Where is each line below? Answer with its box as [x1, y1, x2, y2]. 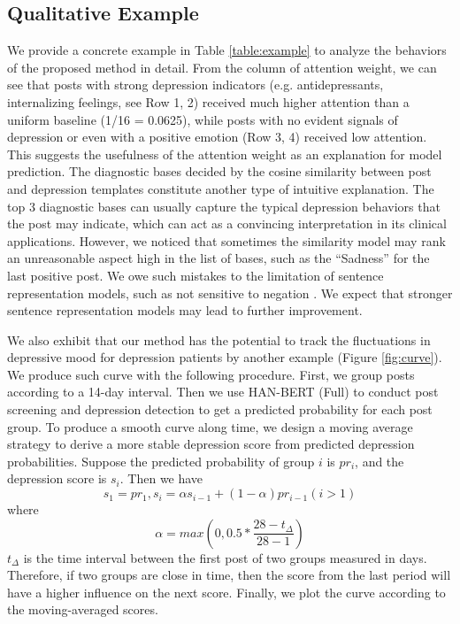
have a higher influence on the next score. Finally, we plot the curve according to [7, 582, 446, 601]
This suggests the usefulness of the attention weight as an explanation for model [7, 144, 442, 163]
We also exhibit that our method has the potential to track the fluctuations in [7, 330, 431, 349]
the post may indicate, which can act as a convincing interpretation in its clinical [7, 214, 447, 233]
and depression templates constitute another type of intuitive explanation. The [7, 179, 434, 197]
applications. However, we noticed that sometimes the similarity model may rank [7, 231, 446, 250]
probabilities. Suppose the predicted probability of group [7, 451, 315, 470]
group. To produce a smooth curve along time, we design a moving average [7, 417, 413, 435]
